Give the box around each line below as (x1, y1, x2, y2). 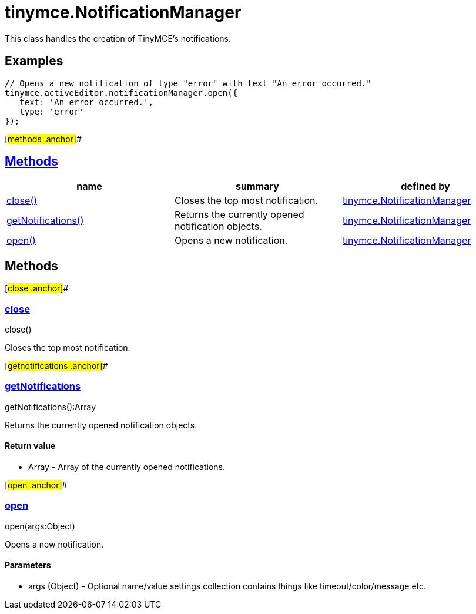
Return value (5, 441, 56, 451)
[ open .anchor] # (5, 480, 68, 490)
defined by (401, 180, 450, 193)
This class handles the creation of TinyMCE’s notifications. (5, 33, 231, 43)
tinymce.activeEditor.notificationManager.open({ (5, 88, 238, 98)
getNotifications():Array (5, 401, 96, 412)
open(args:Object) (5, 521, 75, 531)
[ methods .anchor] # (5, 133, 82, 144)
